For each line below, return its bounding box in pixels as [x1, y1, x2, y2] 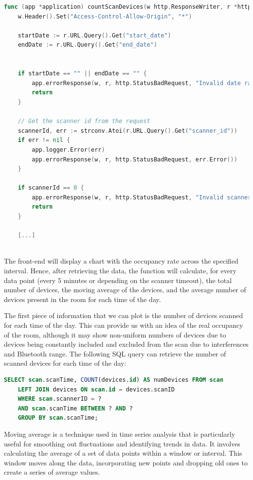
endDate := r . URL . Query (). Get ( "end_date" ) [18, 41, 158, 49]
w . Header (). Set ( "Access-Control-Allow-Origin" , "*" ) [18, 13, 192, 20]
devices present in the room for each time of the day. [4, 294, 161, 304]
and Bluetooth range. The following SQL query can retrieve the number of [4, 348, 226, 358]
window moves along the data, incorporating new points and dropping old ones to [4, 457, 248, 467]
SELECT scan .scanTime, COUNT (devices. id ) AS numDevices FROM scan [4, 376, 224, 383]
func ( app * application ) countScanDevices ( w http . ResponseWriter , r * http [4, 3, 252, 10]
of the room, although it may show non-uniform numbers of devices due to [4, 329, 226, 339]
